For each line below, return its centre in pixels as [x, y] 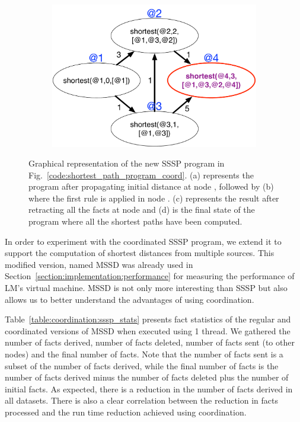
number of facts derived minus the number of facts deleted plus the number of [147, 377]
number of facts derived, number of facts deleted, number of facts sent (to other [150, 342]
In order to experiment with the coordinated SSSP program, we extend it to [143, 241]
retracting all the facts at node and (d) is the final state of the [142, 210]
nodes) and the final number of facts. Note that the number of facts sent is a [144, 354]
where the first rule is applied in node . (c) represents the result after [154, 198]
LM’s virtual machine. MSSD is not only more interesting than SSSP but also [146, 288]
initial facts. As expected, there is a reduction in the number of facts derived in [149, 389]
